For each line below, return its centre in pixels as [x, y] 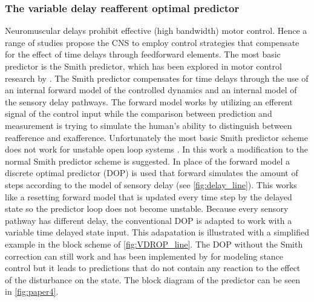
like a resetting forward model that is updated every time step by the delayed [149, 196]
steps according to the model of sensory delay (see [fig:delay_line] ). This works [151, 184]
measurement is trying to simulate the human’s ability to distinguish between [149, 125]
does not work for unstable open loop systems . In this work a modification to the [157, 149]
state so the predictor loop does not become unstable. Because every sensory [147, 208]
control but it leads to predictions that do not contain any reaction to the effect [153, 268]
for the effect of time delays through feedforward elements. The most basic [143, 54]
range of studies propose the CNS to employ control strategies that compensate [152, 42]
